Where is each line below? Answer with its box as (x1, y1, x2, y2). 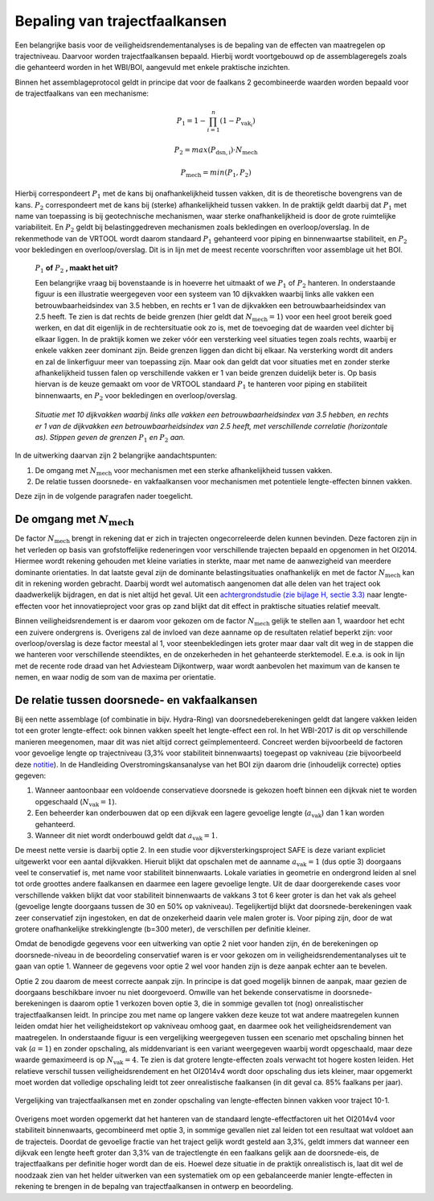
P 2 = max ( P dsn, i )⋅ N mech (174, 146, 258, 156)
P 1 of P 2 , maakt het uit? (35, 263, 118, 275)
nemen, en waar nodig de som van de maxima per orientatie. (14, 672, 216, 682)
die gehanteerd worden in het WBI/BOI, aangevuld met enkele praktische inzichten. (14, 63, 291, 72)
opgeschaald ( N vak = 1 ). (35, 796, 117, 808)
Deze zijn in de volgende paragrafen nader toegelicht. (14, 492, 193, 501)
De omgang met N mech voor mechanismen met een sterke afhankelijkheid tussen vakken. (35, 465, 333, 477)
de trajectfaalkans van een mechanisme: (14, 88, 149, 98)
